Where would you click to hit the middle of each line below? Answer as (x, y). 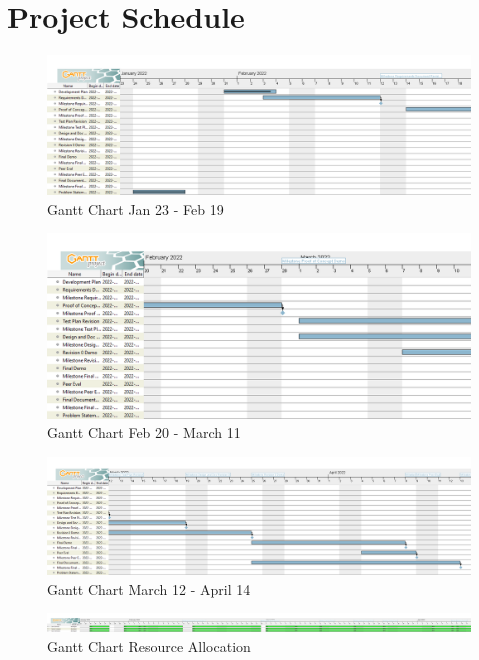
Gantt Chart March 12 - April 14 (149, 588)
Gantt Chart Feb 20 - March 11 (144, 432)
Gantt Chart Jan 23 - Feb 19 (135, 208)
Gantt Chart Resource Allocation (149, 645)
